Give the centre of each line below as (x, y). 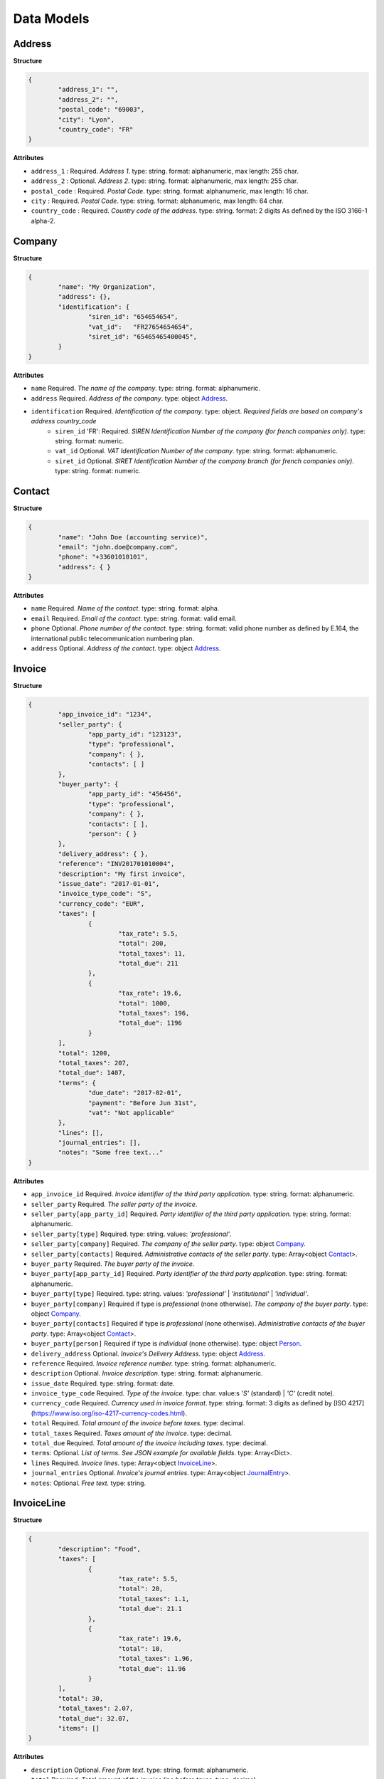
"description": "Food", (100, 1549)
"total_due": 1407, (92, 1073)
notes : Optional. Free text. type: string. (88, 1483)
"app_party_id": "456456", (135, 794)
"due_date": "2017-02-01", (135, 1093)
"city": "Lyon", (86, 120)
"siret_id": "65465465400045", (142, 337)
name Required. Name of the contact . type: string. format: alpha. (125, 608)
